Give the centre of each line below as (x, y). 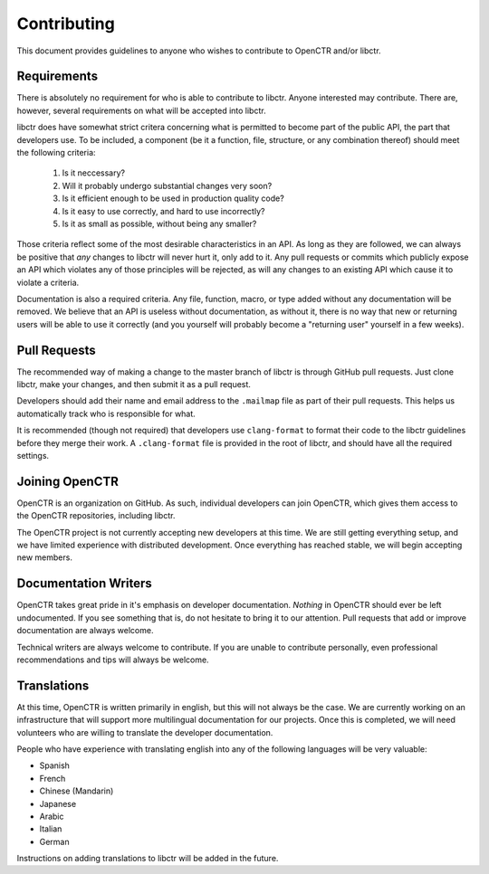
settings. (33, 455)
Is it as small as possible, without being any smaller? (159, 223)
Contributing (66, 24)
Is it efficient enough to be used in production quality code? (173, 198)
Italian (51, 829)
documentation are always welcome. (85, 631)
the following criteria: (56, 153)
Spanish (54, 765)
